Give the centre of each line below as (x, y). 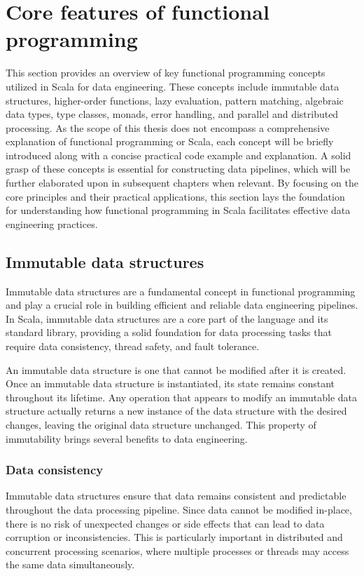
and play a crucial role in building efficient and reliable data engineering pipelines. (182, 305)
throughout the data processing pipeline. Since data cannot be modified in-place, (179, 509)
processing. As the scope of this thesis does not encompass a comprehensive (168, 127)
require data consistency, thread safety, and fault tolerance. (133, 346)
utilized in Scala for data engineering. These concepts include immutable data (173, 86)
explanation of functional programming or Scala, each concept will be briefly (170, 141)
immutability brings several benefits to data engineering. (127, 438)
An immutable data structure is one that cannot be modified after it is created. (176, 369)
